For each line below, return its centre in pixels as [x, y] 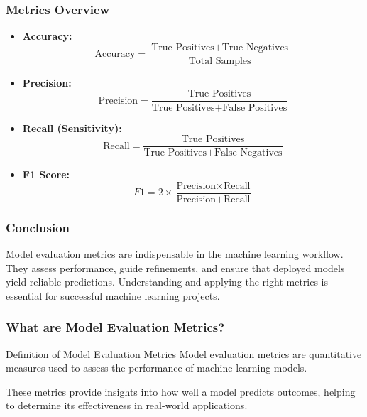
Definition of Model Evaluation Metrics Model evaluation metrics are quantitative [184, 353]
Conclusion [38, 227]
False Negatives [248, 153]
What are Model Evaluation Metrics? [115, 327]
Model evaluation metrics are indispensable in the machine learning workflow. [175, 254]
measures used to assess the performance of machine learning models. [157, 368]
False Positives [255, 108]
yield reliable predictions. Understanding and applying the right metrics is [167, 282]
